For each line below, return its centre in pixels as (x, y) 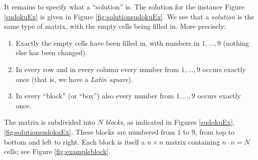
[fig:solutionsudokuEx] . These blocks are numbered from (90, 131)
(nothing (236, 42)
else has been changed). (52, 52)
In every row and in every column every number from (97, 69)
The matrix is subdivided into (50, 122)
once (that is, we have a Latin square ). (74, 79)
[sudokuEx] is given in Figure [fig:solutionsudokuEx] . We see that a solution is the (129, 16)
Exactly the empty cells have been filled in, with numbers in (108, 42)
